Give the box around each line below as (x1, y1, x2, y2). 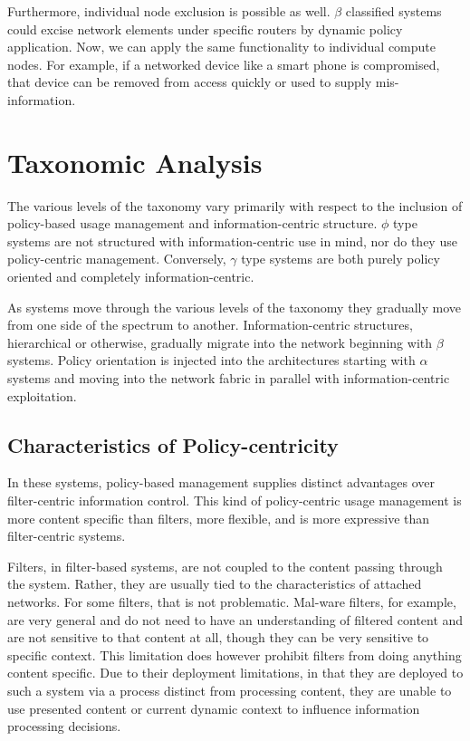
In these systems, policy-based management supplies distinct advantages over (7, 473, 436, 492)
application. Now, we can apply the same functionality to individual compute (7, 37, 436, 56)
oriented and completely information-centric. (7, 267, 254, 286)
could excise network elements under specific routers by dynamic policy (7, 19, 403, 38)
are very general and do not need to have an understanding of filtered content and (7, 610, 464, 629)
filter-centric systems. (7, 526, 126, 545)
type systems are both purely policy (241, 249, 440, 268)
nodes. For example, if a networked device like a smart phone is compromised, (7, 54, 440, 73)
